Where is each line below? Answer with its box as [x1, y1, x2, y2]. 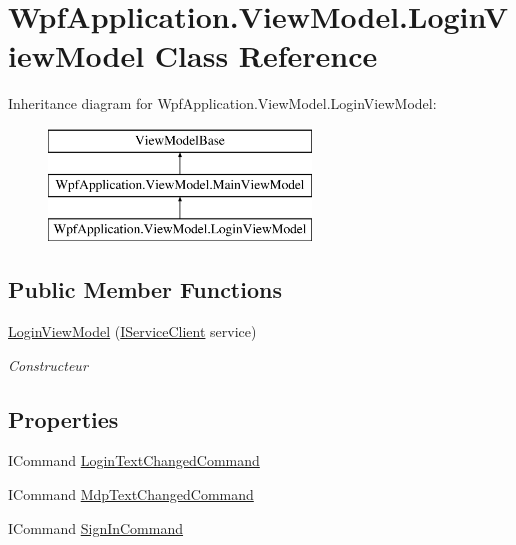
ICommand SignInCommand [8, 517, 184, 538]
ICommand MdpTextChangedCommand [8, 484, 254, 505]
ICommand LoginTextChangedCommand [8, 450, 260, 471]
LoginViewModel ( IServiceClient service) [8, 321, 257, 342]
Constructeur [8, 354, 88, 375]
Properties [8, 403, 119, 434]
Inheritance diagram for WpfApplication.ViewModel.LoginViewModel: [8, 93, 437, 114]
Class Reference [154, 35, 378, 76]
